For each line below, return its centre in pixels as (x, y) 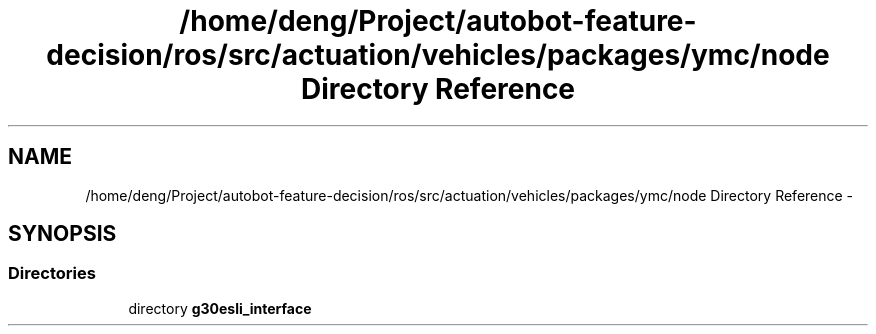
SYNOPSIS (62, 234)
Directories (52, 273)
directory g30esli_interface (220, 308)
